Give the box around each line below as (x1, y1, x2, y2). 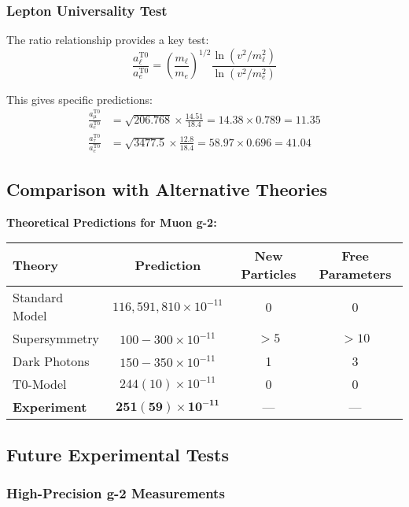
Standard (13, 288, 64, 307)
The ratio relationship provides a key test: (6, 31, 209, 48)
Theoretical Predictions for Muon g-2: (6, 213, 217, 230)
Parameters (319, 265, 392, 283)
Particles (241, 265, 297, 283)
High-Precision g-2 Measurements (6, 483, 225, 503)
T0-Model (13, 375, 67, 394)
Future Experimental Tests (6, 442, 230, 466)
